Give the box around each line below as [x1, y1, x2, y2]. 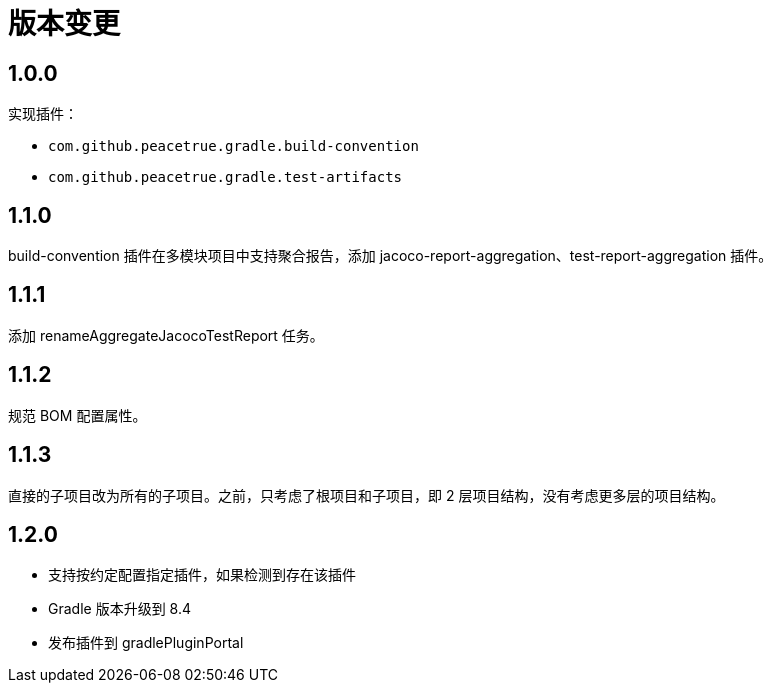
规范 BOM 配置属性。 [8, 406, 147, 424]
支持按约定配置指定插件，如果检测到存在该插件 [48, 566, 356, 584]
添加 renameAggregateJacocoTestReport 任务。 [8, 326, 324, 344]
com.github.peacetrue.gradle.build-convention [48, 138, 419, 155]
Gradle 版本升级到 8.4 [48, 600, 192, 618]
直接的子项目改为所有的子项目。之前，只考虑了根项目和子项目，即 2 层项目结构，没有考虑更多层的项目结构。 [8, 486, 725, 504]
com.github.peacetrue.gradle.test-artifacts [48, 169, 403, 186]
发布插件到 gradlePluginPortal [48, 634, 244, 652]
